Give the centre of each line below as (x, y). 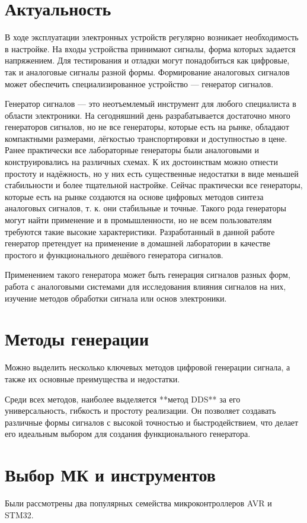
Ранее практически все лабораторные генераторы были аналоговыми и (132, 150)
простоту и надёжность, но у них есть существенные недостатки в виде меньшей (152, 173)
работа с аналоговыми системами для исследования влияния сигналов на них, (145, 286)
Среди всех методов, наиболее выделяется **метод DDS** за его (123, 399)
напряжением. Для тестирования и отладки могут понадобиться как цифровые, (147, 60)
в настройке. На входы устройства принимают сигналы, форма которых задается (150, 48)
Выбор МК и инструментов (110, 475)
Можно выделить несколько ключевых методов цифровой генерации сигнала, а (148, 367)
